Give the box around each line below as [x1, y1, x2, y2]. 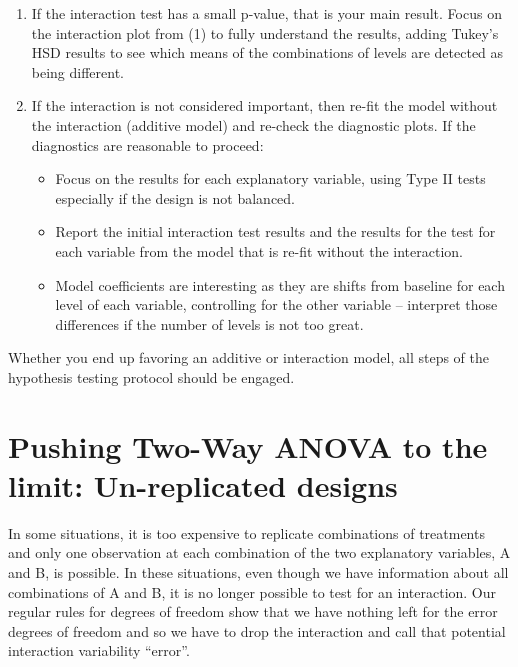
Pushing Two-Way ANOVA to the [8, 425, 488, 466]
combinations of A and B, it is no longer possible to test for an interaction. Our [8, 581, 497, 602]
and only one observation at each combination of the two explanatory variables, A [8, 542, 511, 563]
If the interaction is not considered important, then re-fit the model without [31, 95, 498, 116]
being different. [31, 61, 125, 82]
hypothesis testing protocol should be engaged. [8, 366, 295, 387]
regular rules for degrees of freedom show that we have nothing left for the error [8, 601, 498, 622]
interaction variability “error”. [8, 640, 190, 661]
